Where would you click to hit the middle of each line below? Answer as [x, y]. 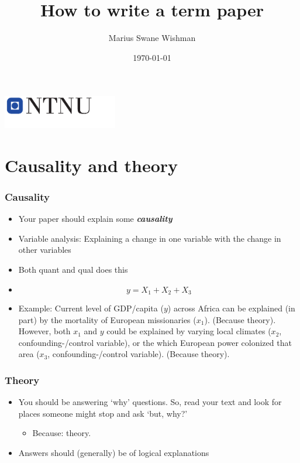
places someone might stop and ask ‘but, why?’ [103, 413]
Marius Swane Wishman [152, 38]
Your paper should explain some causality [95, 219]
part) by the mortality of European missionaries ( [107, 319]
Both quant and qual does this [73, 270]
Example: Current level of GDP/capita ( [91, 308]
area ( [29, 354]
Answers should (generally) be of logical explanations [114, 453]
